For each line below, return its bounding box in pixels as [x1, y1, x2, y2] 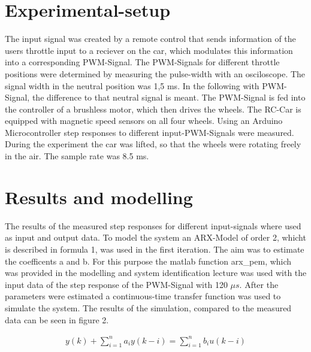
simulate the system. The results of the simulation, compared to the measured [5, 301, 292, 314]
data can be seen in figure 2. [5, 313, 109, 326]
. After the [239, 278, 279, 290]
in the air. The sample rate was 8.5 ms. [5, 150, 149, 162]
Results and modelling [5, 184, 193, 209]
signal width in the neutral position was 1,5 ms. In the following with [5, 79, 259, 92]
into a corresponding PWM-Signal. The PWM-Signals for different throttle [5, 56, 280, 68]
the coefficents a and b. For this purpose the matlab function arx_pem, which [5, 254, 292, 267]
